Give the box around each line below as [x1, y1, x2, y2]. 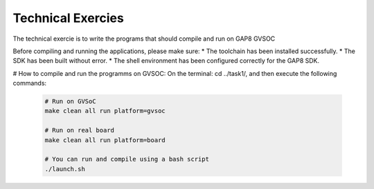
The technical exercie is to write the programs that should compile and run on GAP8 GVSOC [12, 34, 276, 43]
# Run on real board [44, 126, 114, 135]
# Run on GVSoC [44, 97, 96, 106]
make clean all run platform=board [44, 136, 166, 144]
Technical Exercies [12, 10, 124, 26]
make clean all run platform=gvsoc [44, 107, 166, 115]
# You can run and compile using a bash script [44, 155, 209, 163]
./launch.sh [44, 165, 86, 172]
